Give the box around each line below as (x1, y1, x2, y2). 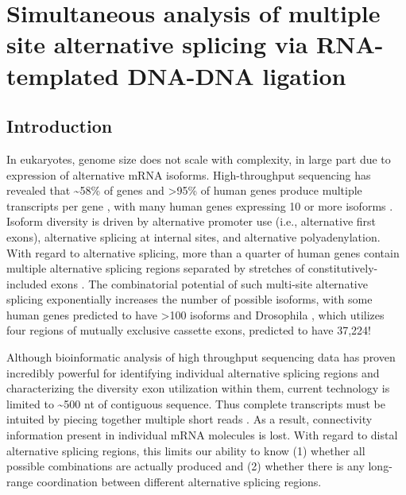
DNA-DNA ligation (127, 59, 346, 91)
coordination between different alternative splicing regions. (37, 473, 322, 489)
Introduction (6, 114, 113, 138)
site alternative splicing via (6, 28, 308, 60)
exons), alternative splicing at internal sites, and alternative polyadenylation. (6, 228, 381, 245)
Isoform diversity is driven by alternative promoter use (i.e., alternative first (6, 213, 377, 230)
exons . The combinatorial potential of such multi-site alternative (51, 275, 368, 292)
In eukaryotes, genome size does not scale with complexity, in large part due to (6, 150, 391, 167)
